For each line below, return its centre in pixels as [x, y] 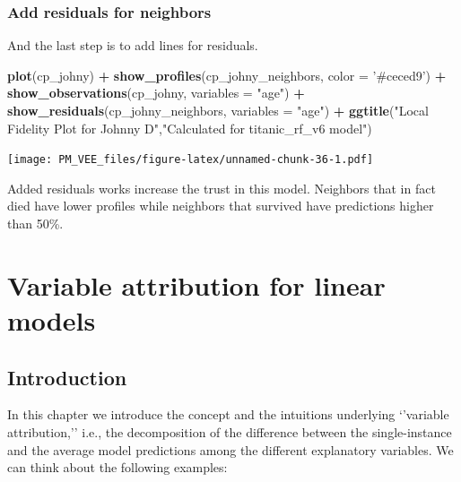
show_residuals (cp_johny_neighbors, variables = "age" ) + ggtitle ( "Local [218, 110]
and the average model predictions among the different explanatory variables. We [230, 449]
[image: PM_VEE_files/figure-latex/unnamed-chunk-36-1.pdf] [191, 160]
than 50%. [35, 224]
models [52, 320]
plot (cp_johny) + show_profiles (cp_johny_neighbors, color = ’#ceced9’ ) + [227, 75]
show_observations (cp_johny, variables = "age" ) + [156, 93]
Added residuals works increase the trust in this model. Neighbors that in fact [222, 188]
